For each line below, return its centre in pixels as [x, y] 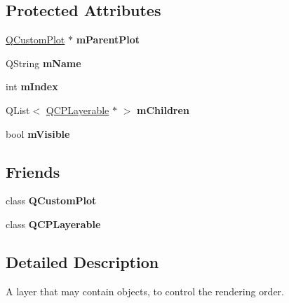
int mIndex [32, 86]
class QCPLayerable [53, 224]
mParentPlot [108, 40]
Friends [33, 171]
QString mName [43, 63]
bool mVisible [38, 133]
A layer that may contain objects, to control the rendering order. [145, 291]
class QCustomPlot [51, 200]
